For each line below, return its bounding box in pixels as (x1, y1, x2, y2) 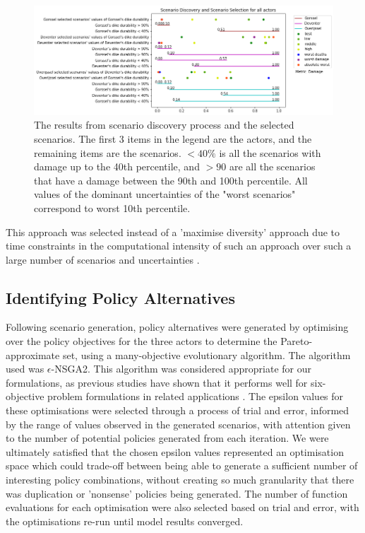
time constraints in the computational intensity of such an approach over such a (6, 238, 352, 253)
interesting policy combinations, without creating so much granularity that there (6, 472, 354, 487)
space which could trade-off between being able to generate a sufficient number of (6, 458, 358, 473)
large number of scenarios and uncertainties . (6, 252, 200, 266)
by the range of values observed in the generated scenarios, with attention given (6, 416, 351, 431)
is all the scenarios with (219, 145, 321, 160)
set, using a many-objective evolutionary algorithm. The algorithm (62, 347, 351, 362)
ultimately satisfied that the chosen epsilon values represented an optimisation (6, 444, 344, 459)
